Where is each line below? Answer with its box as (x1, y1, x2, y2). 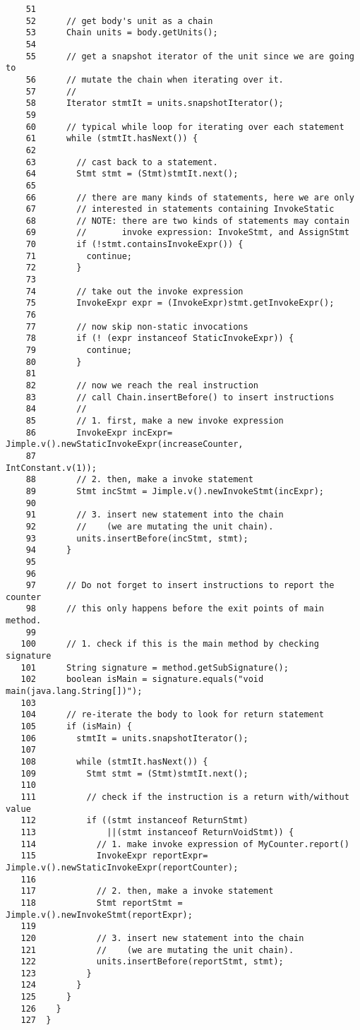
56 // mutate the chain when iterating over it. (25, 74, 284, 85)
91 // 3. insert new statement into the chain (25, 510, 284, 520)
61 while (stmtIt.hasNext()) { (25, 133, 198, 144)
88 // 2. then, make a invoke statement (25, 474, 253, 485)
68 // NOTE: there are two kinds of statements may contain (25, 215, 349, 226)
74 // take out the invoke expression (25, 286, 244, 297)
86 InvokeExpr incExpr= (25, 427, 173, 438)
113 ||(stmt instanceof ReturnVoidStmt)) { (20, 827, 294, 837)
